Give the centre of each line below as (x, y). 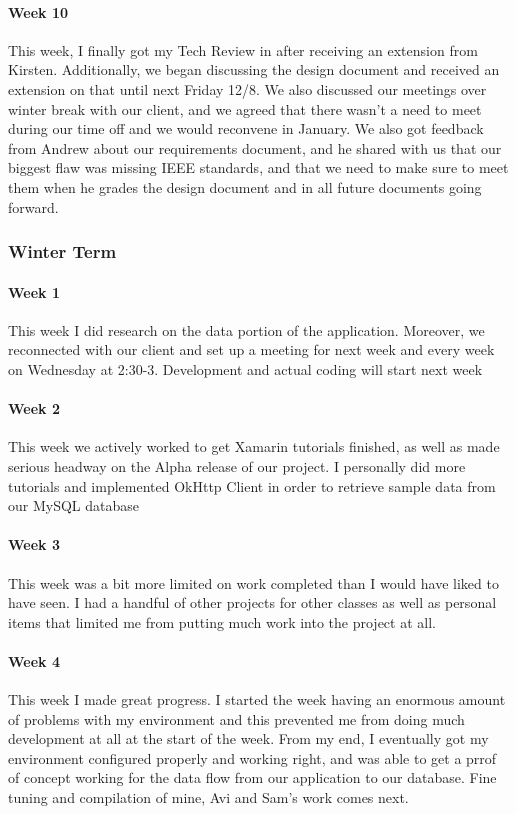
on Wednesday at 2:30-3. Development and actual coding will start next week (245, 368)
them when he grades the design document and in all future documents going (245, 186)
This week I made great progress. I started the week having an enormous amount (257, 699)
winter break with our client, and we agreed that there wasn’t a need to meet (245, 108)
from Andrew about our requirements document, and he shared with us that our (255, 147)
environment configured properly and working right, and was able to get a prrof (252, 757)
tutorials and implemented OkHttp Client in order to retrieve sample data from (252, 485)
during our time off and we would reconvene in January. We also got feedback (246, 128)
